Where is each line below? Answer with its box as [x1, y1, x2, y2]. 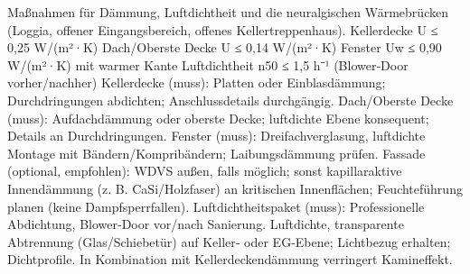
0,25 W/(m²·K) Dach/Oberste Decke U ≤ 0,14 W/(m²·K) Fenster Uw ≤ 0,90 [7, 38, 442, 57]
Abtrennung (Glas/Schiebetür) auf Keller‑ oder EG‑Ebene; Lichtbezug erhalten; [7, 232, 451, 251]
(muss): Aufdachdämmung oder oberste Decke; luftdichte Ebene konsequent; [7, 108, 429, 127]
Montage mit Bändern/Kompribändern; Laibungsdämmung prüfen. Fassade [7, 143, 426, 162]
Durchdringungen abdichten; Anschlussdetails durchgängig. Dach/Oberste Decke [7, 90, 454, 109]
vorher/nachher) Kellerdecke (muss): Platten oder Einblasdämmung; [7, 73, 386, 92]
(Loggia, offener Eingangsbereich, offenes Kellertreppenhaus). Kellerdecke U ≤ [7, 20, 438, 39]
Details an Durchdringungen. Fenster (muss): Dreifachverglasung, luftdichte [7, 126, 426, 145]
